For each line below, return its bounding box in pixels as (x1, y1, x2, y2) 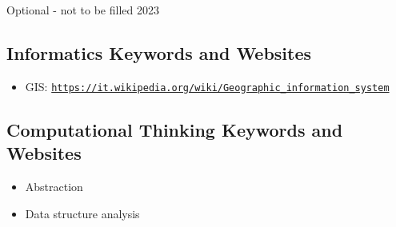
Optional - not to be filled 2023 (6, 2, 159, 18)
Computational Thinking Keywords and (6, 117, 343, 141)
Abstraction (25, 178, 83, 195)
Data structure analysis (25, 205, 140, 221)
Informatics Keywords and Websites (6, 40, 312, 65)
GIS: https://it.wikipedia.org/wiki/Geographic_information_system (25, 78, 390, 94)
